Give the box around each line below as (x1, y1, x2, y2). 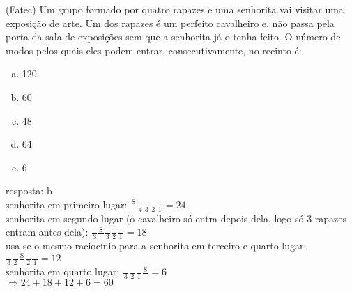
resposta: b (6, 183, 52, 198)
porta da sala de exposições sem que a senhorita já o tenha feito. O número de (6, 29, 341, 44)
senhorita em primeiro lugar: (6, 197, 128, 211)
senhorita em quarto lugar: (6, 264, 120, 279)
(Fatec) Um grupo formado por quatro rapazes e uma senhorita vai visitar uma (6, 2, 344, 16)
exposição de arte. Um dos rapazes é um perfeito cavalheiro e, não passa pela (6, 15, 335, 30)
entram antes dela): (6, 224, 89, 239)
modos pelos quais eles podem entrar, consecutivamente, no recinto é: (6, 43, 302, 57)
